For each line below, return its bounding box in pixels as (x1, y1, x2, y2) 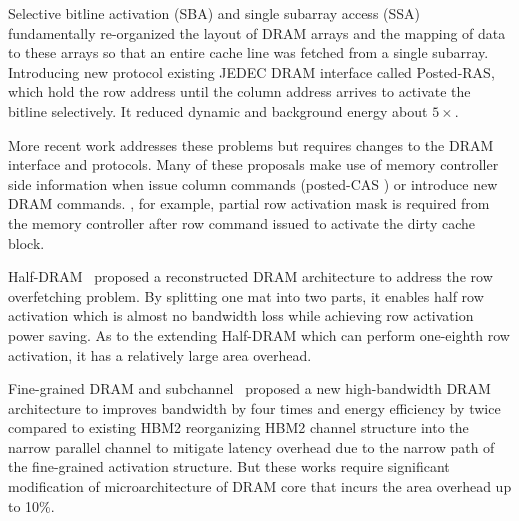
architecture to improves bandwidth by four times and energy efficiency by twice (8, 397, 501, 418)
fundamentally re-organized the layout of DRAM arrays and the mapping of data (8, 22, 506, 43)
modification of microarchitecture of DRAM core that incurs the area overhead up (8, 476, 512, 497)
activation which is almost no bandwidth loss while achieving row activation (8, 305, 474, 326)
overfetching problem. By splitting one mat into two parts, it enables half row (8, 285, 484, 306)
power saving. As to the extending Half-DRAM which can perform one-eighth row (8, 324, 510, 345)
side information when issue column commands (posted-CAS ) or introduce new (8, 173, 498, 194)
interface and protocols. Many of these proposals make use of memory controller (8, 154, 499, 175)
